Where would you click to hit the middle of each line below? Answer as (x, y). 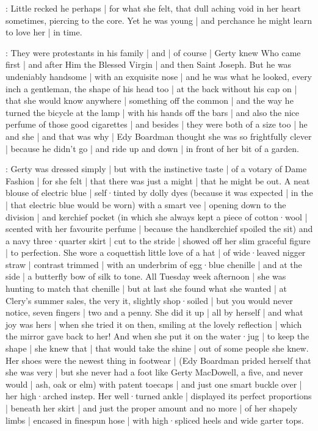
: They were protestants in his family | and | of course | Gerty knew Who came (153, 52)
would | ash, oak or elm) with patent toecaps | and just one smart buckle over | (154, 384)
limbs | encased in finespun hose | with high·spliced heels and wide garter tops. (155, 420)
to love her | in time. (44, 32)
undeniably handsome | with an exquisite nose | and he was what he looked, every (159, 76)
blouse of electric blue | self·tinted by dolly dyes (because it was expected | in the (159, 193)
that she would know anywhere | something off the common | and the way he (150, 100)
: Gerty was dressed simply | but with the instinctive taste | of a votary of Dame (156, 169)
